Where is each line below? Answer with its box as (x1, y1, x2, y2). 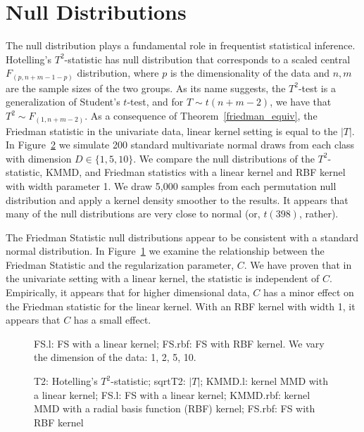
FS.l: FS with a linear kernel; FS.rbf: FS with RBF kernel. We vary (34, 336, 325, 350)
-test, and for (127, 94, 184, 109)
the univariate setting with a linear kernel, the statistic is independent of (6, 271, 320, 286)
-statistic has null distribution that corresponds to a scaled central (64, 51, 351, 66)
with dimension (6, 151, 72, 165)
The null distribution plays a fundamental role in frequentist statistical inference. (6, 38, 356, 53)
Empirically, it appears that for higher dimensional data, (6, 285, 250, 300)
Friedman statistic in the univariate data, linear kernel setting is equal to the (6, 123, 338, 138)
